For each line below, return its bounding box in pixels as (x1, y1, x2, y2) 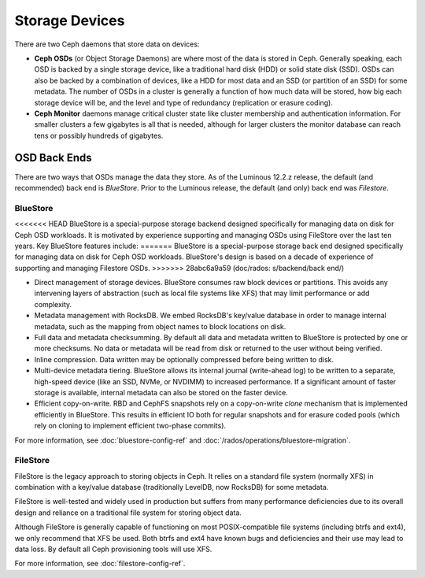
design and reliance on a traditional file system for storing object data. (14, 508, 242, 517)
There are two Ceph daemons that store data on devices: (14, 39, 200, 49)
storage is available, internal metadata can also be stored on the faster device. (34, 387, 289, 397)
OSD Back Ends (14, 151, 92, 165)
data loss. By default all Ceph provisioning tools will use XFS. (14, 544, 213, 554)
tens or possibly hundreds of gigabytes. (34, 131, 164, 140)
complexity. (34, 299, 72, 309)
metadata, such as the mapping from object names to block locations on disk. (34, 321, 286, 331)
